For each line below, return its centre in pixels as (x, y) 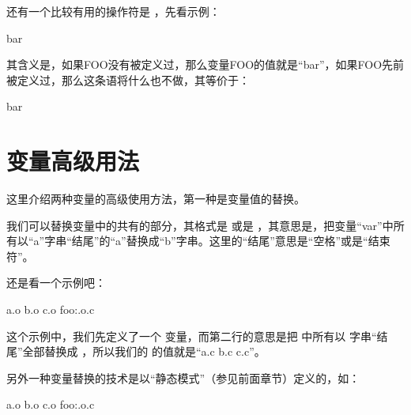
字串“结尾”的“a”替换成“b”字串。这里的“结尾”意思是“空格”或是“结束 (217, 241)
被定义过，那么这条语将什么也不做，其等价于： (128, 79)
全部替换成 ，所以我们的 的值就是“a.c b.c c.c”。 (144, 351)
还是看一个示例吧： (56, 283)
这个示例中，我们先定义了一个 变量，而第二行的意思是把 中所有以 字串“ (192, 336)
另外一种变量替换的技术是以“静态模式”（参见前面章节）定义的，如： (183, 377)
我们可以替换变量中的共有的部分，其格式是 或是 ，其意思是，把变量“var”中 (200, 225)
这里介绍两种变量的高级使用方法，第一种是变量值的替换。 (156, 199)
